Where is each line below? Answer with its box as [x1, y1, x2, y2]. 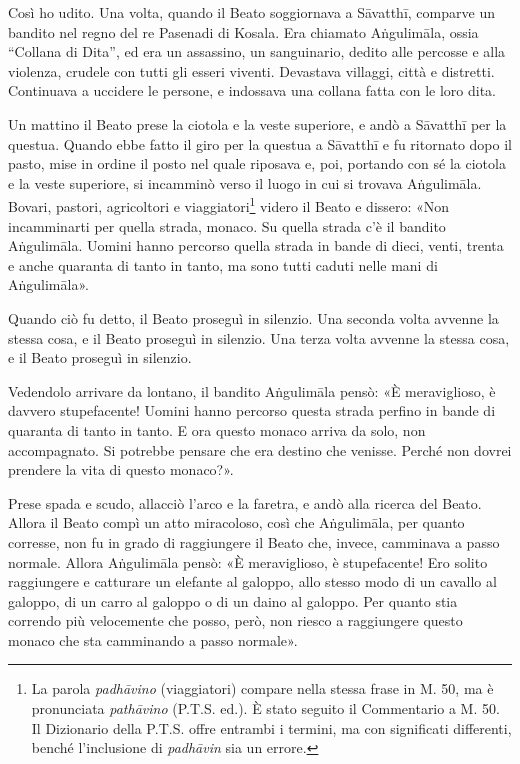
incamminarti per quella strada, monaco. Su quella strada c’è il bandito [8, 215, 446, 236]
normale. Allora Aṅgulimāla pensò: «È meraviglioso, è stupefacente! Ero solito [8, 551, 488, 572]
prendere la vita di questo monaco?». [8, 459, 234, 480]
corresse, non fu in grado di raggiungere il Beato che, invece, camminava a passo [8, 531, 500, 552]
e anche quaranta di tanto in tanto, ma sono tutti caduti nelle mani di [8, 254, 438, 275]
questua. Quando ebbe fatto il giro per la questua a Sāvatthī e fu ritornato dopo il [8, 133, 512, 154]
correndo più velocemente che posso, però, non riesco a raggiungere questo [8, 610, 463, 631]
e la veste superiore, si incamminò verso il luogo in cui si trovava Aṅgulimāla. [8, 172, 482, 193]
